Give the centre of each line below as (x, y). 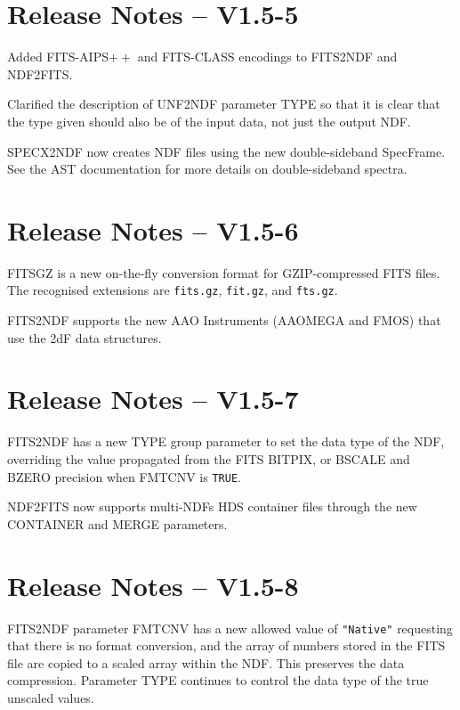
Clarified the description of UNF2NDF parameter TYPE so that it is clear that (224, 104)
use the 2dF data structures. (85, 337)
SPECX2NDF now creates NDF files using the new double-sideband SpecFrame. (226, 151)
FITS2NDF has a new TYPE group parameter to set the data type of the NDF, (226, 441)
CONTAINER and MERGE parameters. (117, 523)
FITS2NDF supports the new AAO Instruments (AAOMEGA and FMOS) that (224, 320)
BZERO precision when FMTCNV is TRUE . (124, 476)
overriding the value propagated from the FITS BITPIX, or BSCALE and (209, 458)
